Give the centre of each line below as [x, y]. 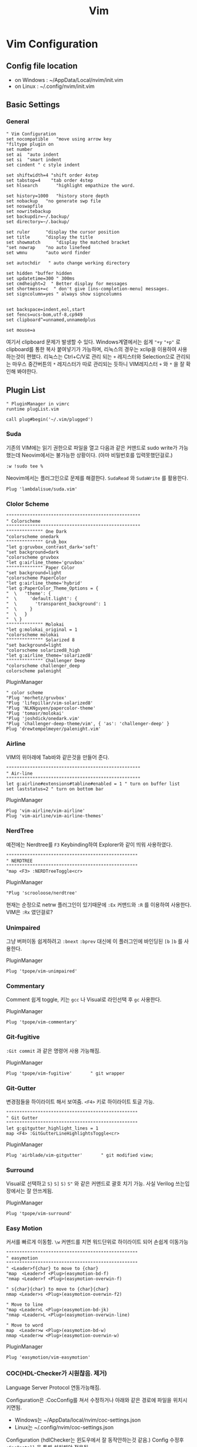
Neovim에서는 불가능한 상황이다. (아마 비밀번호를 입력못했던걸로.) [97, 455]
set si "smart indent [34, 160]
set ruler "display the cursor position [63, 232]
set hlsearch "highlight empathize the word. [71, 185]
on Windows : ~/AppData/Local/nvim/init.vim [69, 80]
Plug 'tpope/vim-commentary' [42, 1022]
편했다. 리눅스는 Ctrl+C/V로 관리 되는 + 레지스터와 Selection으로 [101, 356]
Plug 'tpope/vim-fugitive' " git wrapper [66, 1073]
